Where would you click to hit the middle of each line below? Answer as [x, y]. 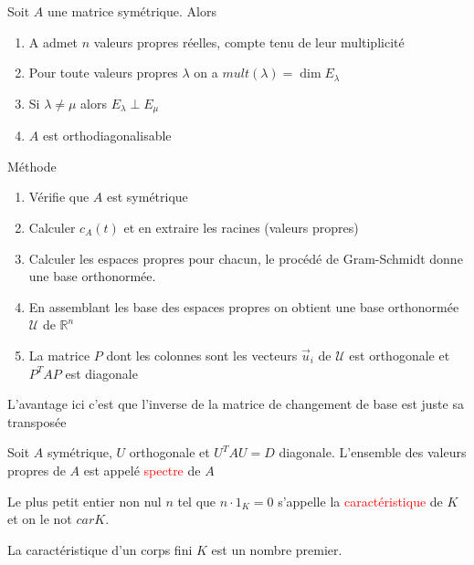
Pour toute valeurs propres [103, 73]
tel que [197, 501]
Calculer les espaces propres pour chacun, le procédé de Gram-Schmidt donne [246, 258]
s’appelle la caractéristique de [360, 501]
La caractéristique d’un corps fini [100, 549]
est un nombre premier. [277, 549]
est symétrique [147, 197]
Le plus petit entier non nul [84, 501]
